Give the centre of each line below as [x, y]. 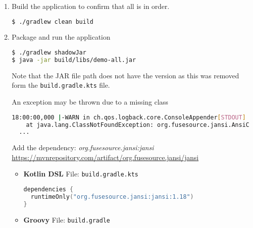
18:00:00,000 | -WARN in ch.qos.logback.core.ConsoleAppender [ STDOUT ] [129, 117]
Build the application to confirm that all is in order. [90, 6]
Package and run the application [61, 37]
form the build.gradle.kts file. [61, 85]
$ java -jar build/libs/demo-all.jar [74, 60]
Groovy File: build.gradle [67, 219]
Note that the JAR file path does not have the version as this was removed [125, 75]
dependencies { [48, 190]
